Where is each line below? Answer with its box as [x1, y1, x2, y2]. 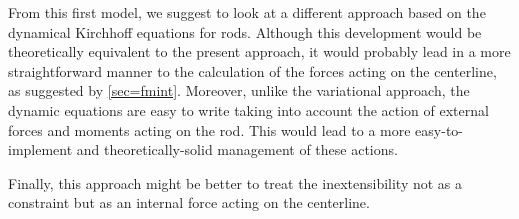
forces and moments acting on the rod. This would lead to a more [8, 119, 411, 140]
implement [8, 139, 73, 160]
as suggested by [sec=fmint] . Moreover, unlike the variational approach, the [8, 80, 470, 101]
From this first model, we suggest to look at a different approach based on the [8, 2, 486, 22]
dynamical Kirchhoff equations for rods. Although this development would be [8, 21, 482, 42]
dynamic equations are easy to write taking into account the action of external [8, 99, 489, 120]
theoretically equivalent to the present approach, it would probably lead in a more [8, 41, 511, 62]
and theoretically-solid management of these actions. [76, 139, 398, 160]
